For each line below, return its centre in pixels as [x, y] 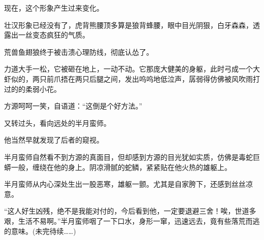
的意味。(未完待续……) [40, 231]
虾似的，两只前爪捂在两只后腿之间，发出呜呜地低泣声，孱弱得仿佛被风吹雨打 [132, 78]
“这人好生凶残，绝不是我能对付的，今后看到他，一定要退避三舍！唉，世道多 [130, 211]
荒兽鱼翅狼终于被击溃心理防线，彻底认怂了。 [79, 52]
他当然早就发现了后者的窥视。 [54, 140]
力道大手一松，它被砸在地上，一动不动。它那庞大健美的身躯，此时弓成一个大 [132, 69]
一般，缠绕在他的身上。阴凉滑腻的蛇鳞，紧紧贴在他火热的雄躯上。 [121, 167]
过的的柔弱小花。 [32, 89]
